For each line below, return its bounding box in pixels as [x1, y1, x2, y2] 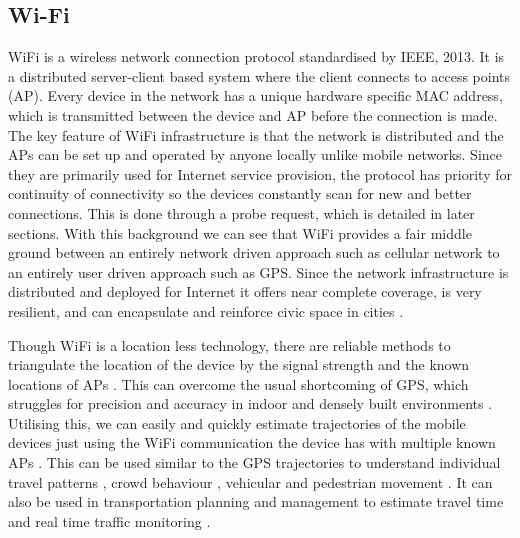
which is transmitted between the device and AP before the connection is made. [8, 104, 498, 125]
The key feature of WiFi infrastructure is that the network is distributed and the [8, 124, 504, 145]
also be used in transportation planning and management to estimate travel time [8, 491, 504, 512]
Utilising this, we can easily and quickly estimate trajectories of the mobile [8, 412, 466, 433]
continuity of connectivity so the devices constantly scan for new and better [8, 183, 472, 204]
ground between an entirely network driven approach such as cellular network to [8, 242, 500, 263]
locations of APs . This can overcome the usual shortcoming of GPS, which [8, 373, 469, 394]
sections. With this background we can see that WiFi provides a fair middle [8, 222, 472, 243]
